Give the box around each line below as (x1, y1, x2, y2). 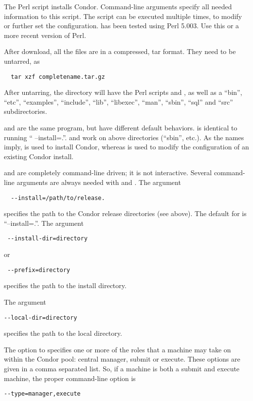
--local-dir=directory (4, 314, 77, 321)
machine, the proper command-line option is (4, 373, 136, 383)
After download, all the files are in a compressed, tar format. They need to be (4, 46, 236, 56)
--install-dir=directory (7, 235, 88, 242)
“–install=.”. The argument (4, 218, 84, 228)
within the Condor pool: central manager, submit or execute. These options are (4, 354, 240, 364)
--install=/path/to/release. (11, 194, 105, 201)
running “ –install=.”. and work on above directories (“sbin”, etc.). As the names (4, 132, 244, 142)
